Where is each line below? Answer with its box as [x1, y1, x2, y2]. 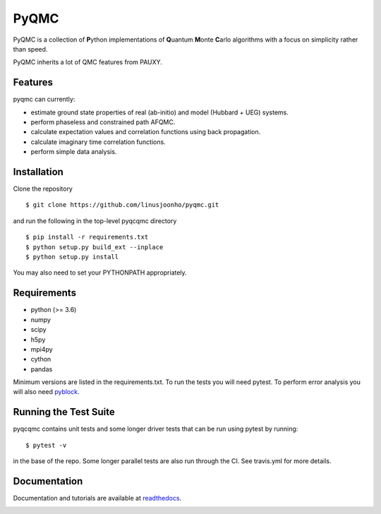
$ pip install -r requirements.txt [25, 233, 149, 241]
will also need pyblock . [13, 388, 80, 396]
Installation [13, 166, 64, 178]
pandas [30, 364, 53, 373]
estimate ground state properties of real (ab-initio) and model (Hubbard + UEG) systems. [30, 108, 289, 116]
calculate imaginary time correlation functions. [30, 138, 166, 146]
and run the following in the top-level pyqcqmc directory [13, 216, 177, 225]
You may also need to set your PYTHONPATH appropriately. [13, 268, 187, 277]
